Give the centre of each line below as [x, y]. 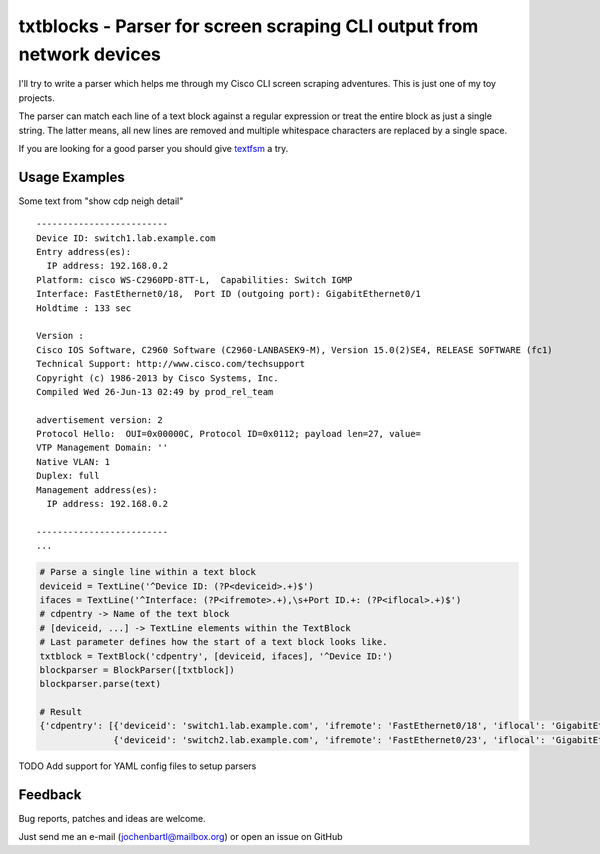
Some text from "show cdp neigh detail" [101, 201]
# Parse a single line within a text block [148, 572]
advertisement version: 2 [100, 419]
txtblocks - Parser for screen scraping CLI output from [248, 26]
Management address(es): [97, 489]
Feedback [50, 794]
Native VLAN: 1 [73, 461]
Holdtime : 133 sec [84, 308]
